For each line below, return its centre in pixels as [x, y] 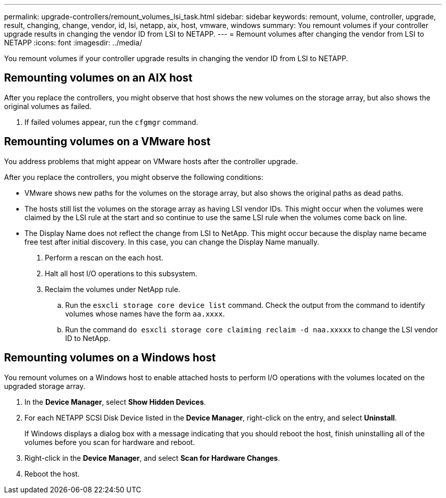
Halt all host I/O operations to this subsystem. [121, 273]
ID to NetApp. [88, 338]
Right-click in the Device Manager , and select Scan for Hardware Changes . [152, 458]
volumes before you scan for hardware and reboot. [110, 442]
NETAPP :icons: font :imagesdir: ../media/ [73, 43]
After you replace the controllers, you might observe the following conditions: [134, 177]
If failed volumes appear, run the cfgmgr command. [111, 122]
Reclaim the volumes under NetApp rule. [113, 289]
